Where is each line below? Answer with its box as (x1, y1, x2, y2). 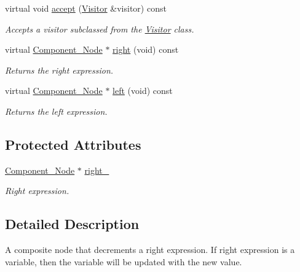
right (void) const (112, 43, 179, 56)
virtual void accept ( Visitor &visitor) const (5, 2, 167, 14)
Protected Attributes (5, 134, 141, 153)
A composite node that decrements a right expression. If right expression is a (5, 243, 295, 256)
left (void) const (112, 84, 173, 97)
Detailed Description (5, 214, 140, 233)
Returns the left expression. (5, 104, 108, 117)
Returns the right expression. (5, 63, 114, 76)
